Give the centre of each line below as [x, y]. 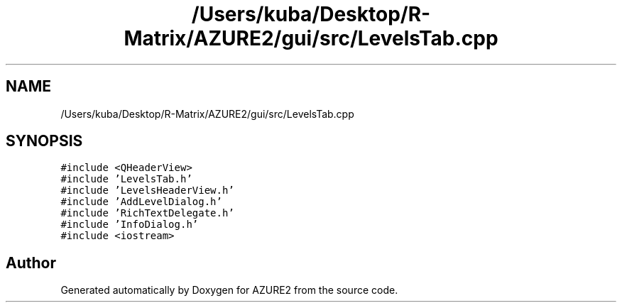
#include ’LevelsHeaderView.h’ [147, 191]
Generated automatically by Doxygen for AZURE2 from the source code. [229, 290]
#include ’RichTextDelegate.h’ [147, 213]
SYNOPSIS [44, 141]
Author [31, 263]
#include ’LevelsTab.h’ [126, 179]
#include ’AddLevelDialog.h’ [141, 202]
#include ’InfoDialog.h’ [130, 225]
